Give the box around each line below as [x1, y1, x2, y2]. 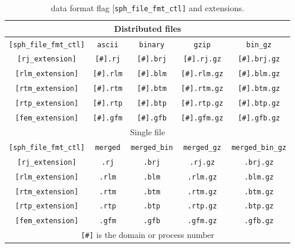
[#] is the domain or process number [81, 229, 214, 241]
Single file [130, 125, 165, 138]
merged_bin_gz [231, 143, 287, 152]
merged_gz [183, 143, 221, 152]
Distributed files [114, 22, 181, 34]
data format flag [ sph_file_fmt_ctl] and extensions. [51, 2, 244, 14]
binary [139, 40, 165, 49]
